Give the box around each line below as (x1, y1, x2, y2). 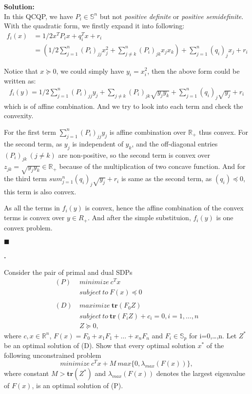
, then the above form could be (147, 65, 240, 76)
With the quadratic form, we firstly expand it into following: (4, 21, 185, 31)
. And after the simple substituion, (87, 212, 191, 223)
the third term (4, 173, 47, 184)
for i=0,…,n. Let (189, 330, 237, 340)
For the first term (4, 126, 56, 137)
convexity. (4, 110, 34, 121)
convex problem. (4, 222, 53, 232)
